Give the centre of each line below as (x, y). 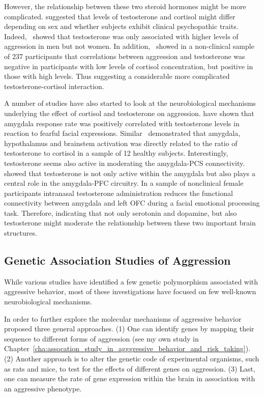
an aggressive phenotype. (43, 388)
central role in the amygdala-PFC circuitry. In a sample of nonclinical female (124, 183)
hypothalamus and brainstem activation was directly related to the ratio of (121, 143)
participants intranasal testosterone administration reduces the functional (119, 193)
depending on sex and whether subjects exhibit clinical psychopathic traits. (121, 26)
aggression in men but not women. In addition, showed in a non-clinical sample (129, 46)
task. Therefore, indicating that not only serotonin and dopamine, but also (121, 212)
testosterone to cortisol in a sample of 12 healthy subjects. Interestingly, (116, 153)
